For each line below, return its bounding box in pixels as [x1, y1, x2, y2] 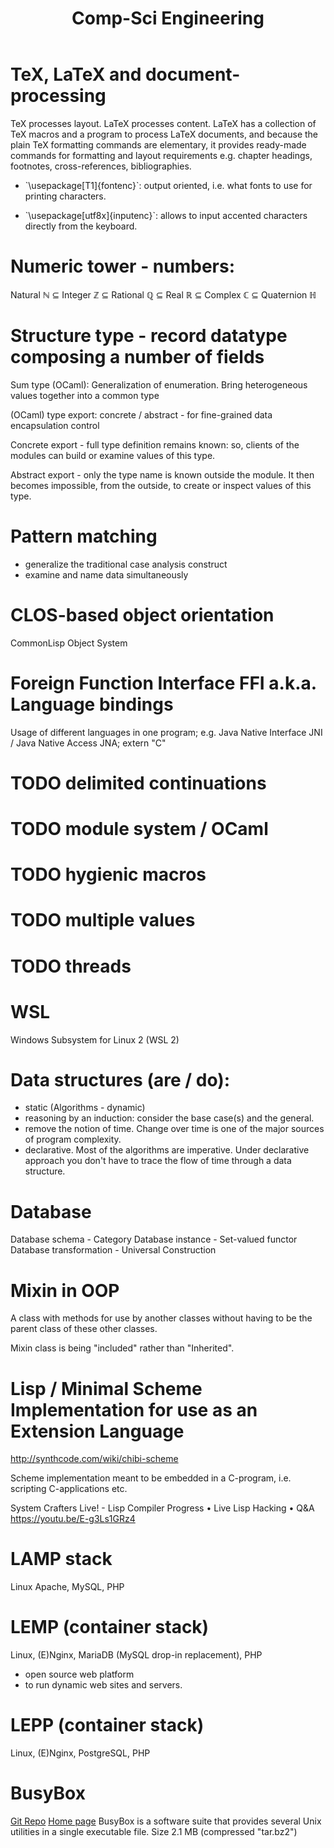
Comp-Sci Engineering [71, 7, 265, 30]
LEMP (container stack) [10, 1616, 210, 1639]
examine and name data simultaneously [24, 568, 189, 581]
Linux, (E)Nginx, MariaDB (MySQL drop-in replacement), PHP [10, 1649, 263, 1661]
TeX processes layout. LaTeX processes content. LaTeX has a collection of [10, 117, 317, 129]
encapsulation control [10, 419, 100, 431]
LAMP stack [10, 1548, 113, 1571]
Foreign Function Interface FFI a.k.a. [10, 672, 317, 694]
